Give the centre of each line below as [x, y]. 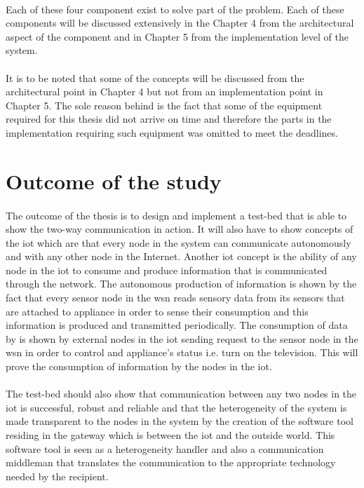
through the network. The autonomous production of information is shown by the [181, 284]
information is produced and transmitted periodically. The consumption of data [177, 325]
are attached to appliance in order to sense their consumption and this [157, 311]
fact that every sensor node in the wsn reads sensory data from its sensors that [175, 298]
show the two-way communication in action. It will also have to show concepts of [180, 229]
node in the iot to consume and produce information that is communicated [167, 270]
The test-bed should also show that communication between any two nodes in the [181, 394]
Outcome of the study [114, 181]
